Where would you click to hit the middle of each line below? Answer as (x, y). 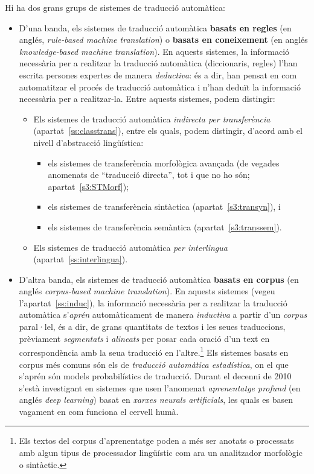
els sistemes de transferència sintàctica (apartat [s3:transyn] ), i (164, 207)
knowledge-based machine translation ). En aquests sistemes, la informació (154, 51)
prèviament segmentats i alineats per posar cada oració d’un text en (144, 338)
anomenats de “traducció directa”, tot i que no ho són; (149, 175)
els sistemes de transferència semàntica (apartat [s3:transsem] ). (165, 226)
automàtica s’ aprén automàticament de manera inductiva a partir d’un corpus (163, 314)
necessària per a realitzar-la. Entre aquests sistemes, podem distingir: (147, 99)
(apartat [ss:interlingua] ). (81, 259)
